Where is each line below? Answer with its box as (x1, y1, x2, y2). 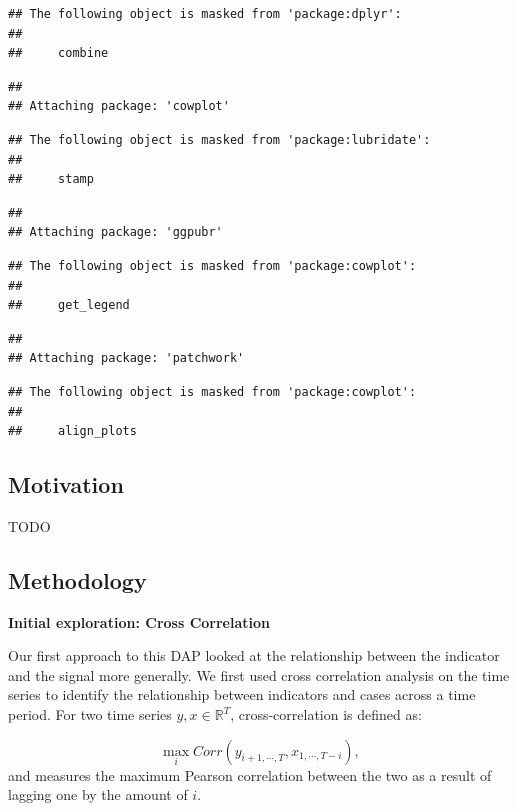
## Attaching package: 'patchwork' (8, 351, 245, 366)
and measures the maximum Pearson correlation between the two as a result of (8, 764, 492, 785)
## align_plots (8, 424, 137, 439)
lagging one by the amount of (8, 784, 188, 805)
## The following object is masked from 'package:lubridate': (8, 132, 431, 147)
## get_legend (8, 298, 130, 313)
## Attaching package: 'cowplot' (8, 99, 230, 114)
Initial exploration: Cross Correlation (8, 611, 270, 632)
